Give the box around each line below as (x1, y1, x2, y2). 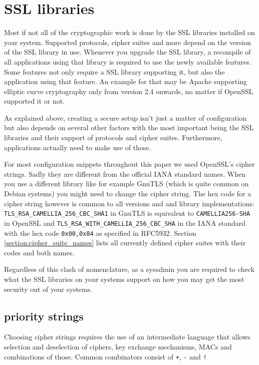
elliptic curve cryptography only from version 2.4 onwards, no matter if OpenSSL (4, 86, 253, 96)
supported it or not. (4, 96, 65, 106)
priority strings (4, 308, 84, 323)
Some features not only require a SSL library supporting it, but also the (4, 66, 225, 77)
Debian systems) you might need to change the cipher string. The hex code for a (4, 188, 251, 199)
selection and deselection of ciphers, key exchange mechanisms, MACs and (4, 341, 232, 351)
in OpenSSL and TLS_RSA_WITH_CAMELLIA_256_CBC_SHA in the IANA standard (4, 217, 246, 228)
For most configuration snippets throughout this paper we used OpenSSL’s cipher (4, 159, 255, 169)
